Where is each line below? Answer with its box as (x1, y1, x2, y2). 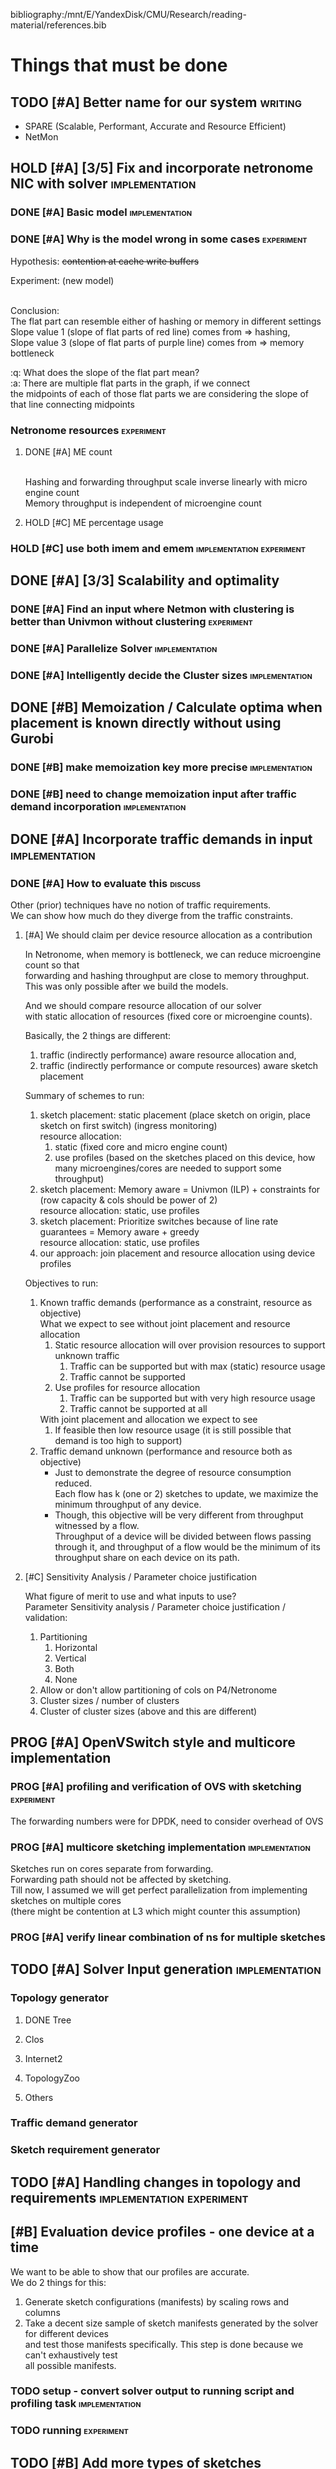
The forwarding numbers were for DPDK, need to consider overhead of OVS (10, 1815, 324, 1827)
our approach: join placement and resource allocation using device (39, 1247, 316, 1259)
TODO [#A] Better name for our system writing (10, 94, 302, 111)
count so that (24, 959, 80, 971)
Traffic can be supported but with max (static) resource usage (69, 1360, 326, 1372)
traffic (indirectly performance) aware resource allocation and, (39, 1049, 297, 1061)
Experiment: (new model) (10, 274, 115, 286)
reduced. (54, 1477, 93, 1489)
